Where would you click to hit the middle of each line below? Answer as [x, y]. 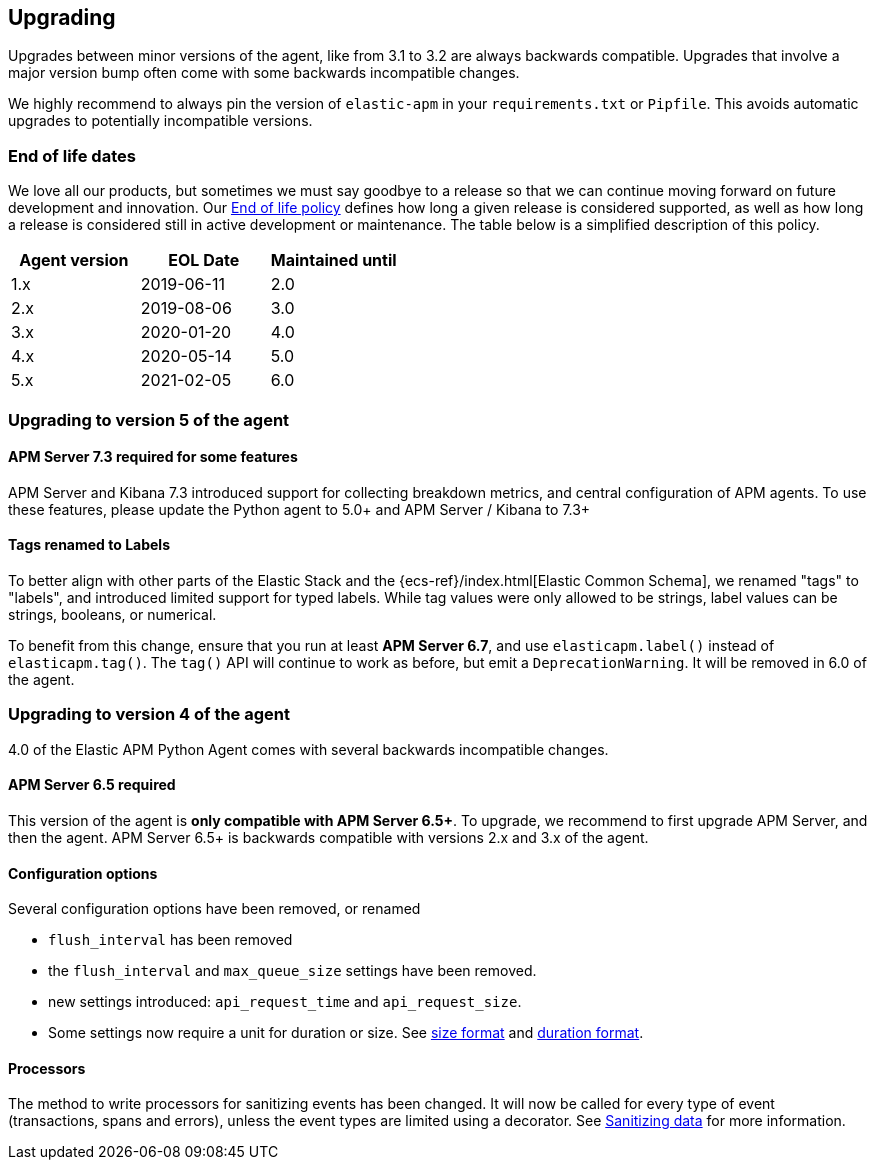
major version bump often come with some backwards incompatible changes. [264, 73]
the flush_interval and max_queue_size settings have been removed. [292, 971]
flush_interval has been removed [170, 940]
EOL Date [204, 260]
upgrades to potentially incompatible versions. [160, 121]
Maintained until [333, 260]
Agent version [74, 260]
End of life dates [72, 155]
